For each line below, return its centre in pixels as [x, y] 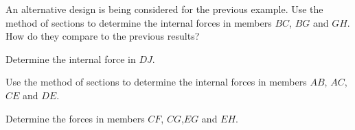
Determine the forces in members [75, 118]
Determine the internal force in [71, 58]
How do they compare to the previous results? [103, 36]
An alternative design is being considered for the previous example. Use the [164, 9]
